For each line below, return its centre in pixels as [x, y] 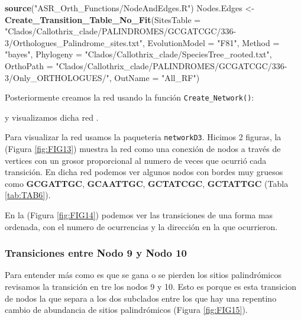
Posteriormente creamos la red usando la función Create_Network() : [130, 97]
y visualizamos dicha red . [52, 117]
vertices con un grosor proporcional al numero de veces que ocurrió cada [136, 160]
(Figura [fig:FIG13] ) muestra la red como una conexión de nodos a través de [143, 149]
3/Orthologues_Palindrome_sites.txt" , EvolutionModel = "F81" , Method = [142, 42]
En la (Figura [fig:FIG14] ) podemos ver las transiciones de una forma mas [139, 215]
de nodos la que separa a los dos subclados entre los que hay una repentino [141, 298]
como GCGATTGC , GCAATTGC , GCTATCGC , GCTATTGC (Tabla [147, 183]
